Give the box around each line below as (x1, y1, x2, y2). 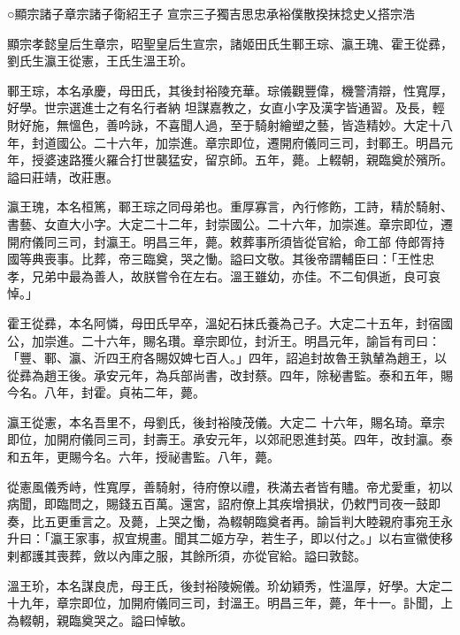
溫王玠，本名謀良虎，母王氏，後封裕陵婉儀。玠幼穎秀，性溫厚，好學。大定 (7, 576, 441, 594)
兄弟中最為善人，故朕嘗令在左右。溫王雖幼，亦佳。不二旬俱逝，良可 (31, 266, 428, 285)
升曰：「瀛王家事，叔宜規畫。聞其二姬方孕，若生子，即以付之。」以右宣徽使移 (7, 529, 453, 547)
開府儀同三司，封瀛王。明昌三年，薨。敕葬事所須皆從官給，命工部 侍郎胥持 (7, 232, 445, 250)
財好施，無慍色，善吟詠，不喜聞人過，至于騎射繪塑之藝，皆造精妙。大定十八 (7, 115, 453, 134)
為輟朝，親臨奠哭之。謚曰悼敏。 (7, 610, 193, 629)
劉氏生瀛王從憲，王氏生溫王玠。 (7, 51, 193, 70)
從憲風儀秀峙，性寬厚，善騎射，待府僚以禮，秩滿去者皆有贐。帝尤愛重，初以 (7, 477, 453, 495)
